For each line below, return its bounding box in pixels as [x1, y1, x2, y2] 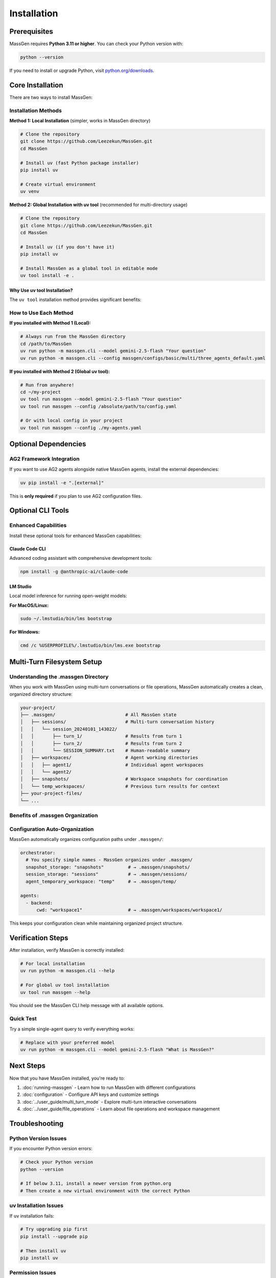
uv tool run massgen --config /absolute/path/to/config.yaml [20, 403, 177, 409]
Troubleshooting [9, 1119, 64, 1128]
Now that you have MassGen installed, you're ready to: [9, 1075, 125, 1081]
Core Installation [9, 81, 63, 89]
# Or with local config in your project [20, 418, 123, 424]
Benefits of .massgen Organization [9, 812, 98, 819]
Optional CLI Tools [9, 506, 69, 515]
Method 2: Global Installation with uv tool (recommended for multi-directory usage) [9, 202, 188, 208]
